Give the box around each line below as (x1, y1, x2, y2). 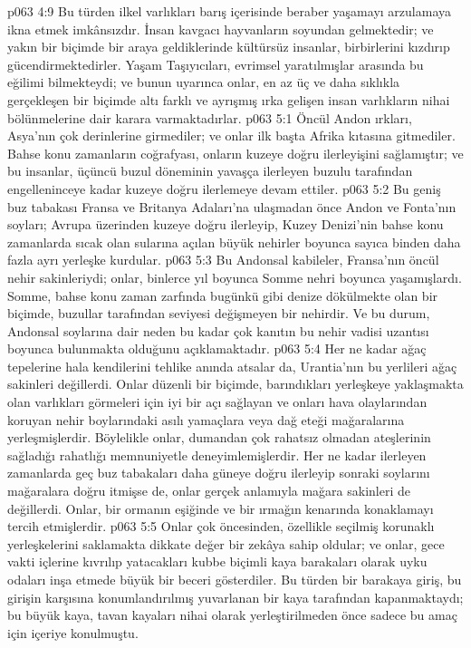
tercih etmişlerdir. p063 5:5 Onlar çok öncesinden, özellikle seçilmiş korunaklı (7, 517, 435, 536)
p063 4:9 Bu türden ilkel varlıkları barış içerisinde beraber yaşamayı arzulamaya (7, 2, 451, 20)
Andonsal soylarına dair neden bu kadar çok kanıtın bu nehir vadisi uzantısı (7, 321, 429, 340)
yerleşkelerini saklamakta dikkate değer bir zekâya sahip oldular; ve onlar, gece (7, 534, 445, 553)
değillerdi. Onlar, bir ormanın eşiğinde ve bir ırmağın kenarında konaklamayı (7, 498, 434, 517)
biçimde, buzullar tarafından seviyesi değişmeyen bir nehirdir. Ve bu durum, (7, 304, 430, 323)
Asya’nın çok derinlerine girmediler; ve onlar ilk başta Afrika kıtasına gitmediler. (7, 126, 456, 145)
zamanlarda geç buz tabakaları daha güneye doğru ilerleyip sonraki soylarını (7, 463, 430, 482)
